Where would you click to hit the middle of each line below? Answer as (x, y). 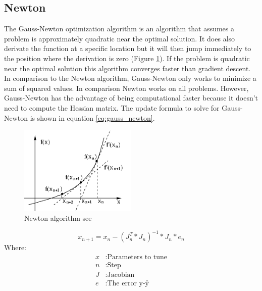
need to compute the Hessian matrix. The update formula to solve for (112, 107)
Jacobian (121, 275)
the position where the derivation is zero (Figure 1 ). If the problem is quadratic (127, 58)
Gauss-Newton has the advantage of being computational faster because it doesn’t (131, 98)
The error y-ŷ (128, 283)
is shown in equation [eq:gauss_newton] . (92, 117)
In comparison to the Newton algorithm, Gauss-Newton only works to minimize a (130, 78)
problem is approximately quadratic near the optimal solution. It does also (120, 38)
